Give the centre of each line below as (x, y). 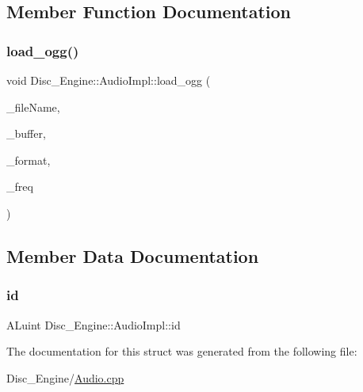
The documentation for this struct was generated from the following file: (182, 351)
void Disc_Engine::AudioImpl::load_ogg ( (109, 80)
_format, (29, 160)
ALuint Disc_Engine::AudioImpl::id (94, 324)
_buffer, (26, 133)
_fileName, (33, 107)
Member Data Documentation (133, 255)
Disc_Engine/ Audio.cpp (65, 377)
